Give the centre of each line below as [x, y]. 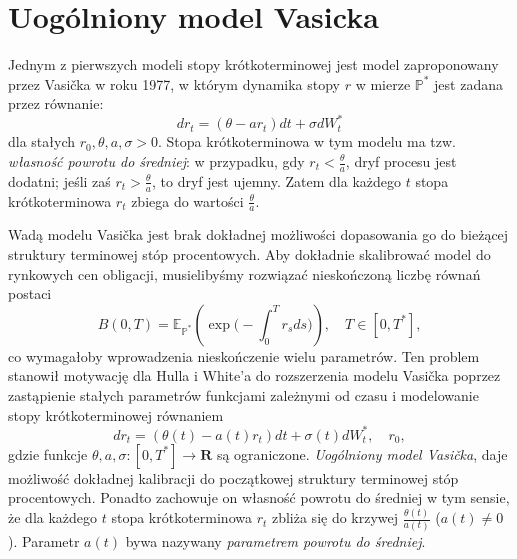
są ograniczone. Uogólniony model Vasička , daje [362, 453]
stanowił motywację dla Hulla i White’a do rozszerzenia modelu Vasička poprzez [254, 375]
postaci [30, 293]
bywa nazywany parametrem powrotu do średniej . [275, 540]
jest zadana [468, 83]
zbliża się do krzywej [335, 517]
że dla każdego [53, 517]
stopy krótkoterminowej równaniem [116, 414]
